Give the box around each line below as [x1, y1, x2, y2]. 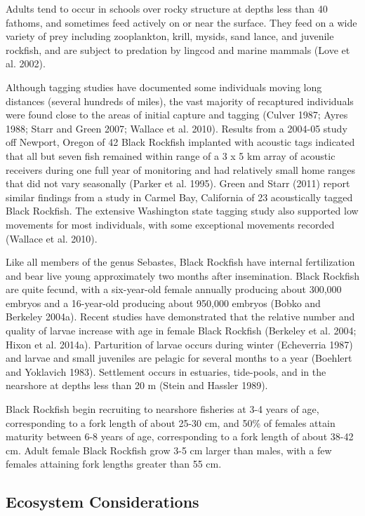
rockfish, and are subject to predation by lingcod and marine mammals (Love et [6, 42, 350, 57]
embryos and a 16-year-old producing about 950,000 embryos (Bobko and [6, 295, 321, 310]
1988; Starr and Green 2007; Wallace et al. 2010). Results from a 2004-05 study [6, 121, 347, 135]
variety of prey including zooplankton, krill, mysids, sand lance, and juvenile [6, 29, 334, 43]
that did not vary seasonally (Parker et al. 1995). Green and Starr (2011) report [6, 176, 350, 191]
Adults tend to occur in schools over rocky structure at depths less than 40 [6, 1, 328, 15]
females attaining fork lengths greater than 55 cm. [6, 456, 222, 471]
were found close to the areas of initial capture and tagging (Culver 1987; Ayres [6, 107, 348, 122]
